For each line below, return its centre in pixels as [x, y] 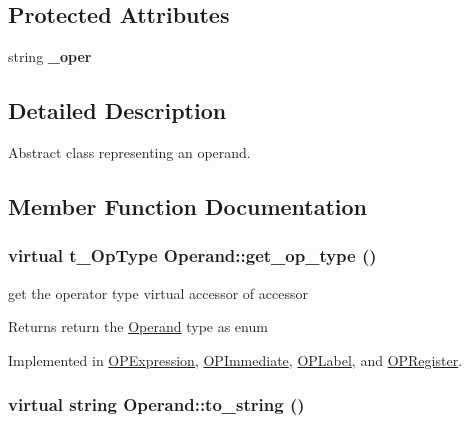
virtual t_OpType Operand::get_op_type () [192, 255]
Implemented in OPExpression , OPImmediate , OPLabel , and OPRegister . [235, 359]
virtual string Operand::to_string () [156, 404]
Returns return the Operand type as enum [138, 326]
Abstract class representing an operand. [129, 152]
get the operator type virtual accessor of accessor [158, 292]
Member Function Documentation [188, 205]
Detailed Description [117, 110]
